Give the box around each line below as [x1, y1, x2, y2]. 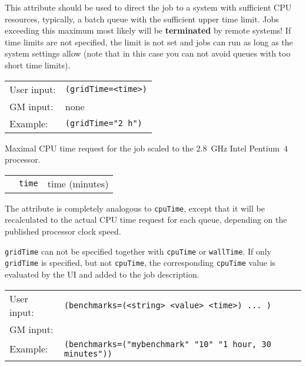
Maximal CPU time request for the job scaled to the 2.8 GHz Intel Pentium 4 [5, 141, 288, 154]
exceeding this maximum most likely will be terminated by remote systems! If [5, 24, 291, 37]
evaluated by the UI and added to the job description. [5, 268, 199, 280]
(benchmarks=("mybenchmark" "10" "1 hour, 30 [64, 339, 271, 349]
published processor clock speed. [5, 225, 121, 237]
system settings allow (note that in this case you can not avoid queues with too [5, 47, 291, 60]
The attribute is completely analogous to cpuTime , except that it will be [5, 202, 265, 214]
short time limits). [5, 58, 71, 71]
